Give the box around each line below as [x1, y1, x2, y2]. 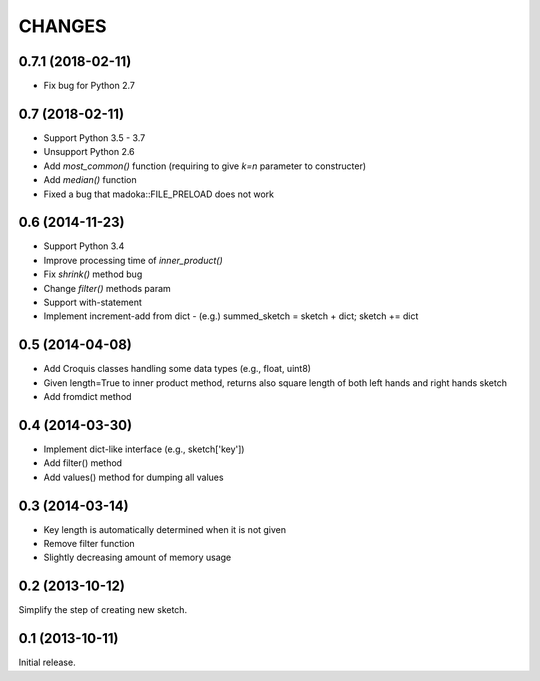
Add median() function [43, 174, 137, 186]
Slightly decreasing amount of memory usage [43, 551, 232, 564]
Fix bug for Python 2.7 [43, 80, 135, 92]
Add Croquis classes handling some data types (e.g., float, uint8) [43, 363, 312, 375]
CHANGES [18, 15, 107, 37]
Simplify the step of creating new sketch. [18, 604, 188, 616]
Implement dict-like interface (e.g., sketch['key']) [43, 443, 245, 455]
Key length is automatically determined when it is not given [43, 523, 287, 535]
